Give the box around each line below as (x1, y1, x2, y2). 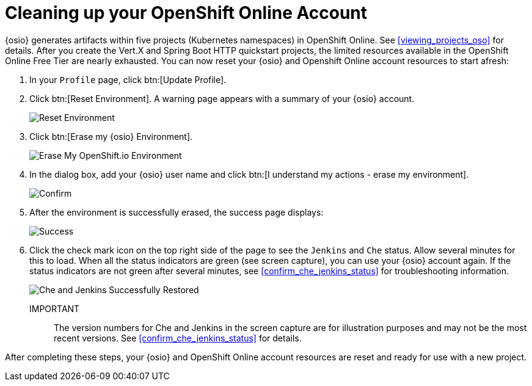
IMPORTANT (29, 303, 80, 314)
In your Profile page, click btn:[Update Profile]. (29, 74, 227, 85)
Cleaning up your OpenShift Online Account (5, 2, 368, 23)
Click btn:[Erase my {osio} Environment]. (29, 131, 193, 142)
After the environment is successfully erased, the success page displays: (29, 206, 324, 217)
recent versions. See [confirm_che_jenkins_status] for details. (54, 332, 302, 343)
